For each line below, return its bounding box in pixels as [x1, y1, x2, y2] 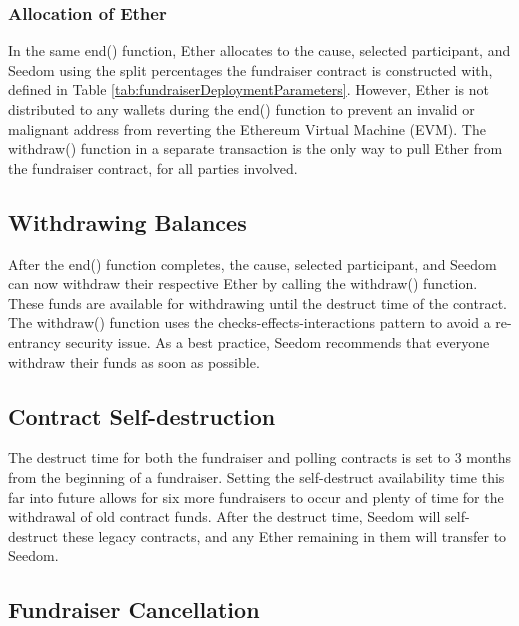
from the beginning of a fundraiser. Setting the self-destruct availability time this [8, 466, 505, 487]
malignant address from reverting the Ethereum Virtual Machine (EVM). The [8, 118, 486, 139]
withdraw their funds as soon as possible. [8, 351, 260, 372]
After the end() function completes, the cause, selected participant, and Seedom [8, 253, 497, 274]
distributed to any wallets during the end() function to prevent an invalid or [8, 99, 475, 119]
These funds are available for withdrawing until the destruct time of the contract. [8, 292, 507, 313]
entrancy [8, 331, 61, 352]
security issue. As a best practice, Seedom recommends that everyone [65, 331, 490, 352]
